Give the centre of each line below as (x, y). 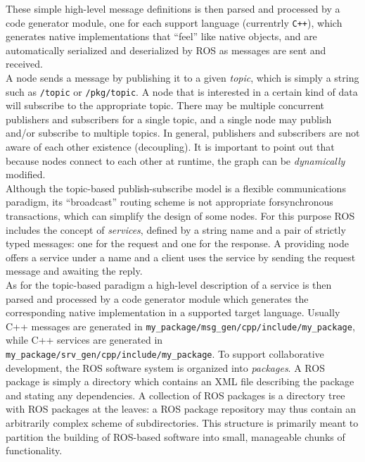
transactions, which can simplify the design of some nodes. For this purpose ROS (180, 216)
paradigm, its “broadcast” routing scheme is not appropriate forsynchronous (169, 202)
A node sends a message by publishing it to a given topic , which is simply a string (182, 78)
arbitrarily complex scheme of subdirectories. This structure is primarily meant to (182, 423)
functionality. (34, 450)
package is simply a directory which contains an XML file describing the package (180, 381)
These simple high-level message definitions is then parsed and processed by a (173, 8)
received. (24, 64)
